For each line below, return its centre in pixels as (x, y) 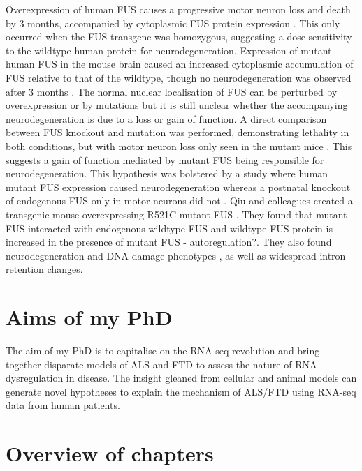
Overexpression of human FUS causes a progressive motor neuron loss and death (178, 9)
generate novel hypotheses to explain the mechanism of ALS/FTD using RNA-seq (181, 391)
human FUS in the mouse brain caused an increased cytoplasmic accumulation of (180, 64)
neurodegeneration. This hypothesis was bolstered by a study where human (167, 173)
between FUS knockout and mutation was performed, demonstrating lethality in (178, 132)
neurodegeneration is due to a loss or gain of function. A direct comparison (166, 118)
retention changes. (44, 269)
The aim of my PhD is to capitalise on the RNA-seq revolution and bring (163, 350)
